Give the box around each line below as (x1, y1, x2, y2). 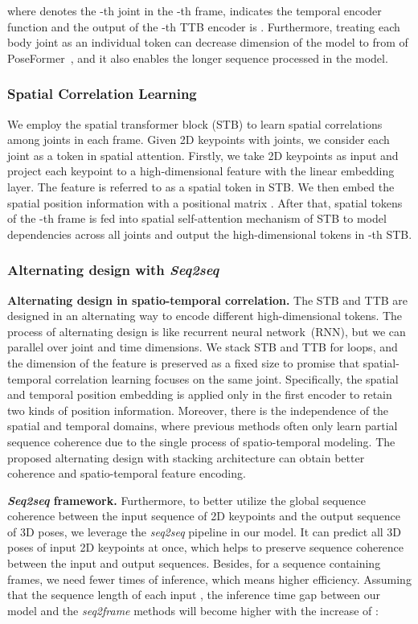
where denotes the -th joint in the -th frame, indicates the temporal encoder (7, 2, 382, 18)
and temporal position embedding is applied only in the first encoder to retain (7, 386, 392, 403)
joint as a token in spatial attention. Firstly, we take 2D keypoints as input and (7, 146, 399, 163)
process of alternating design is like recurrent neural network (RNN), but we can (7, 322, 406, 339)
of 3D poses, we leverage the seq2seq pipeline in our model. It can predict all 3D (7, 523, 402, 540)
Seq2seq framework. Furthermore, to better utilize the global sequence (7, 491, 366, 508)
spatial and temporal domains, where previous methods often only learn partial (7, 417, 398, 434)
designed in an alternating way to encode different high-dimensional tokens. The (7, 307, 403, 324)
